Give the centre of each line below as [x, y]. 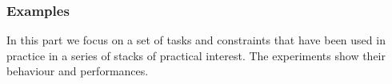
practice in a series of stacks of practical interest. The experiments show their [196, 55]
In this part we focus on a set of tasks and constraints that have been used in [196, 40]
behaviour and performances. [78, 71]
